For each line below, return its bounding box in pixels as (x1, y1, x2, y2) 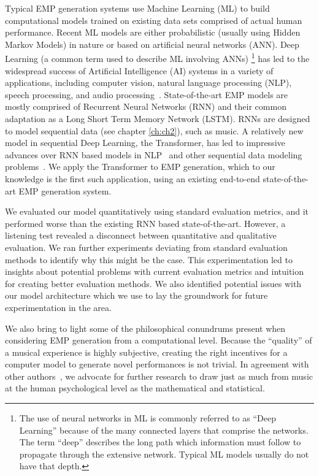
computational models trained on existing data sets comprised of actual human (5, 13, 302, 26)
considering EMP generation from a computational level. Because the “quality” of (5, 334, 312, 347)
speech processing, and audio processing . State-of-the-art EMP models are (5, 88, 288, 101)
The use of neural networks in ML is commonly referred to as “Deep (19, 412, 276, 424)
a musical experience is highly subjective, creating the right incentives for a (5, 345, 288, 358)
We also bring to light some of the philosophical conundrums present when (5, 321, 286, 334)
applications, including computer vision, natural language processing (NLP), (5, 76, 292, 89)
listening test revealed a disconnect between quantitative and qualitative (5, 229, 277, 242)
